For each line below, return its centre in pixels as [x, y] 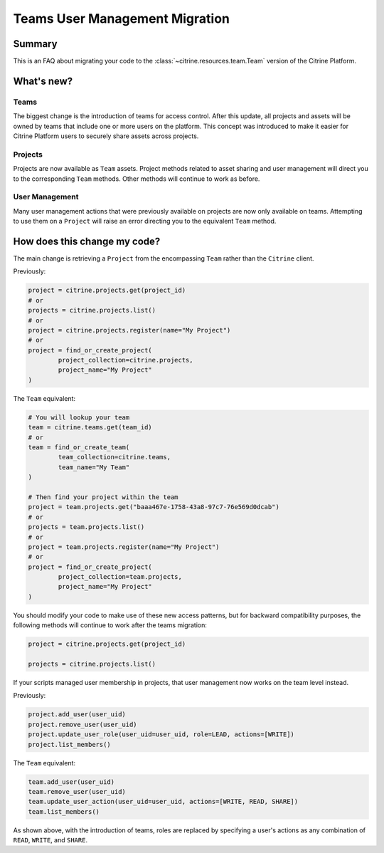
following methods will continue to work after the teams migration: [110, 625]
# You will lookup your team [79, 417]
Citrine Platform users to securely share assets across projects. [106, 136]
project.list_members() [70, 744]
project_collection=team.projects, [120, 577]
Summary [35, 44]
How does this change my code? [87, 241]
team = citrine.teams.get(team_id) [90, 428]
